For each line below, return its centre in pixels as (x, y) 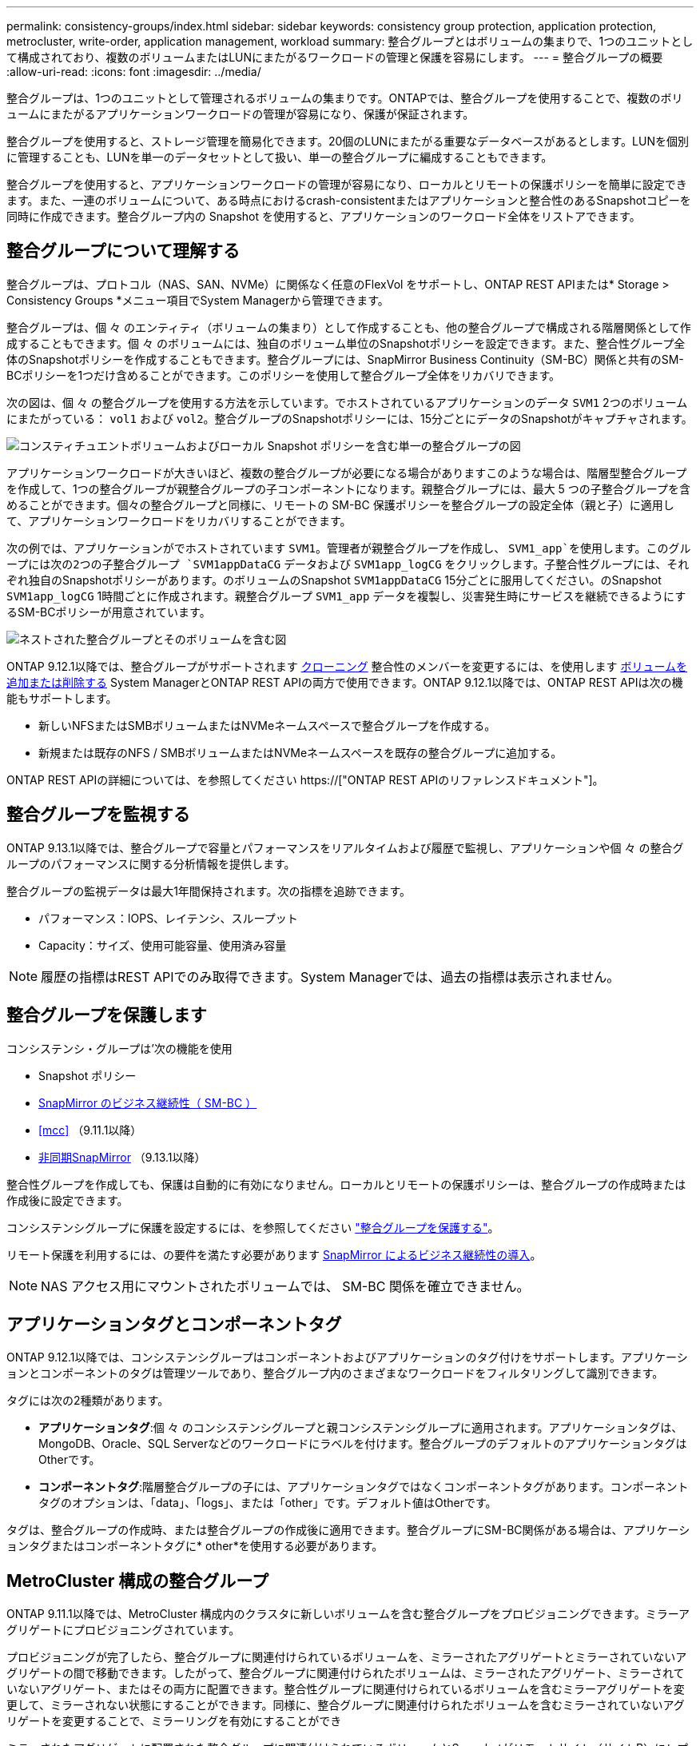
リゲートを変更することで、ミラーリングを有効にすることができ (174, 1721)
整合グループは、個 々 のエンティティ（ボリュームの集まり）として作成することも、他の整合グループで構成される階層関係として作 (349, 327)
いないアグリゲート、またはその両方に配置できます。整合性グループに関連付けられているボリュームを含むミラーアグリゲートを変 (346, 1689)
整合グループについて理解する (123, 251)
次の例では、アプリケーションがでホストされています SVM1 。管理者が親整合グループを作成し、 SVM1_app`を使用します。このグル (349, 548)
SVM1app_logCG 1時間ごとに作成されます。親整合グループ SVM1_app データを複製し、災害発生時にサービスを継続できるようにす (346, 596)
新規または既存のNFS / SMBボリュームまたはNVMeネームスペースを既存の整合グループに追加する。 (300, 752)
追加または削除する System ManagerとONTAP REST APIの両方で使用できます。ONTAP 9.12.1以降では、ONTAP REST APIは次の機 (345, 682)
